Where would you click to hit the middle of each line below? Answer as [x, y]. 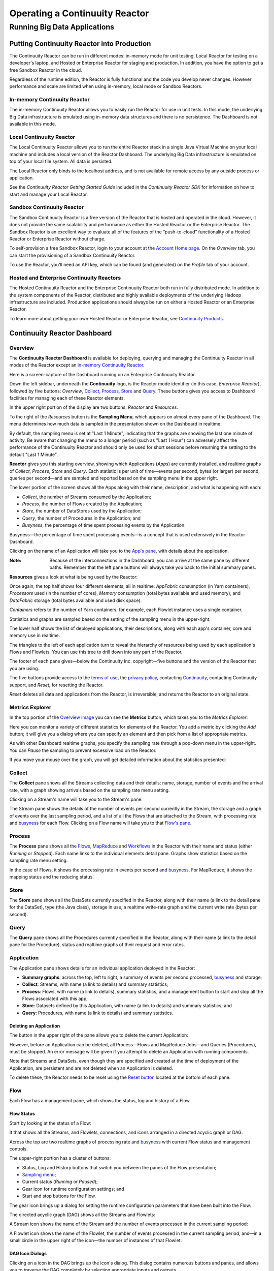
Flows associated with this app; [55, 998]
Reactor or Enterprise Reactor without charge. [58, 239]
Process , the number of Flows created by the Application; [82, 504]
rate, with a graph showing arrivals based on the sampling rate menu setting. [90, 790]
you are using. [24, 668]
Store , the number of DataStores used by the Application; [82, 511]
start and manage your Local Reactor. [49, 194]
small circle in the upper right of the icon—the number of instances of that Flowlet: [96, 1240]
